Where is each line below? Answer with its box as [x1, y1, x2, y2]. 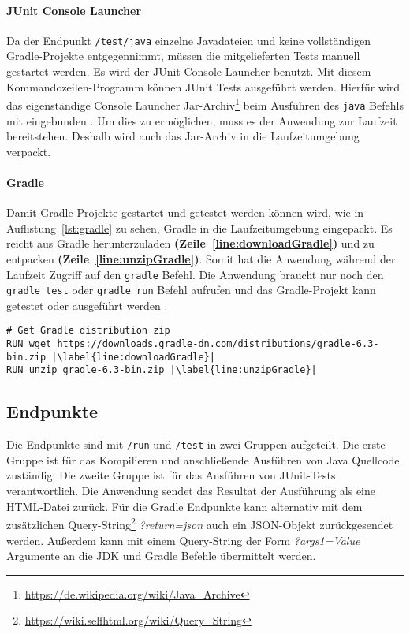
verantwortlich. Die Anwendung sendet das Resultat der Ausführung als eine [6, 483, 375, 499]
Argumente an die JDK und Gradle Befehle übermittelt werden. [6, 547, 316, 564]
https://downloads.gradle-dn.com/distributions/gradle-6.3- [57, 338, 379, 350]
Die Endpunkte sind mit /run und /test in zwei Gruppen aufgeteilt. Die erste [6, 436, 386, 453]
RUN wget [6, 338, 52, 350]
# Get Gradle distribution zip [6, 325, 170, 337]
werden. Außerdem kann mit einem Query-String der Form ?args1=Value [6, 531, 360, 548]
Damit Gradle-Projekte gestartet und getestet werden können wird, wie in [6, 204, 364, 221]
